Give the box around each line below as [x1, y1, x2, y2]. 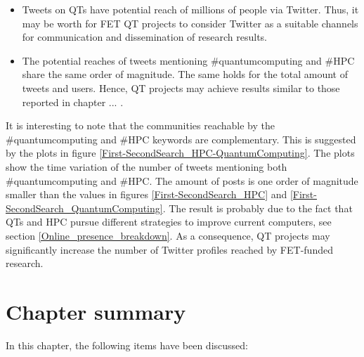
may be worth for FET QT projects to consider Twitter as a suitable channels [22, 15, 358, 30]
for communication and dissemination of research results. [22, 30, 268, 44]
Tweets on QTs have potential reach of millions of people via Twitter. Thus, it [22, 2, 359, 16]
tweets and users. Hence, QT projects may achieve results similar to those [22, 80, 340, 95]
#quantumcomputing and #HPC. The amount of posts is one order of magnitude [6, 173, 358, 188]
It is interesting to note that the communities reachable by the [6, 118, 275, 133]
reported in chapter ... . [22, 94, 124, 109]
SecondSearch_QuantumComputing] [6, 200, 163, 215]
